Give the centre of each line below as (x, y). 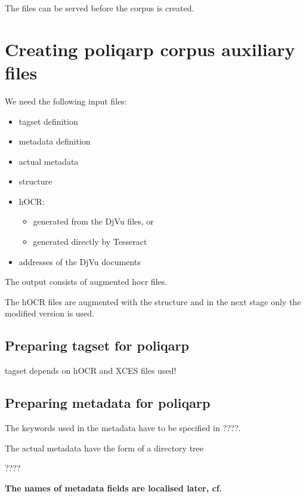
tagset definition (48, 121)
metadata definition (55, 141)
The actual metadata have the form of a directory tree (104, 448)
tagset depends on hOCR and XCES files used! (91, 371)
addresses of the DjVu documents (80, 261)
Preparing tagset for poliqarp (97, 345)
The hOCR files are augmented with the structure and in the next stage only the (153, 301)
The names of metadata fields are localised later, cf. (114, 488)
